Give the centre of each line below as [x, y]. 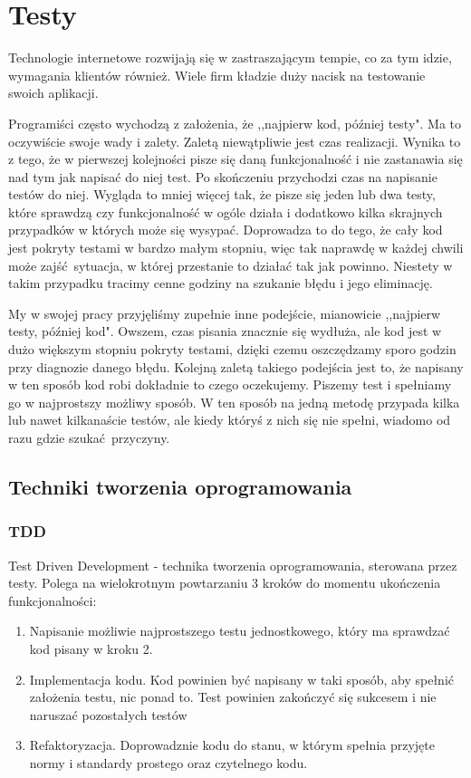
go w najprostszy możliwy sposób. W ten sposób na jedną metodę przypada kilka [234, 402]
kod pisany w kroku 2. [91, 648]
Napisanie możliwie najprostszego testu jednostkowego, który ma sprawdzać [240, 631]
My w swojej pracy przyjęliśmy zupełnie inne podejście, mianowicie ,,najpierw [225, 313]
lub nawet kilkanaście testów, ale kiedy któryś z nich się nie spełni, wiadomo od [230, 420]
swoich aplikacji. [53, 93]
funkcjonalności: [53, 600]
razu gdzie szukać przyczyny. [89, 437]
